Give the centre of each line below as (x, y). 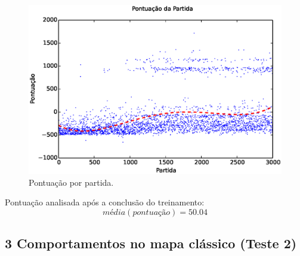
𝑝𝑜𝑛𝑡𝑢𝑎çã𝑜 (151, 212)
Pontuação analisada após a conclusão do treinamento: (105, 202)
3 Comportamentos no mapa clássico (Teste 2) (151, 243)
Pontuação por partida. (71, 182)
